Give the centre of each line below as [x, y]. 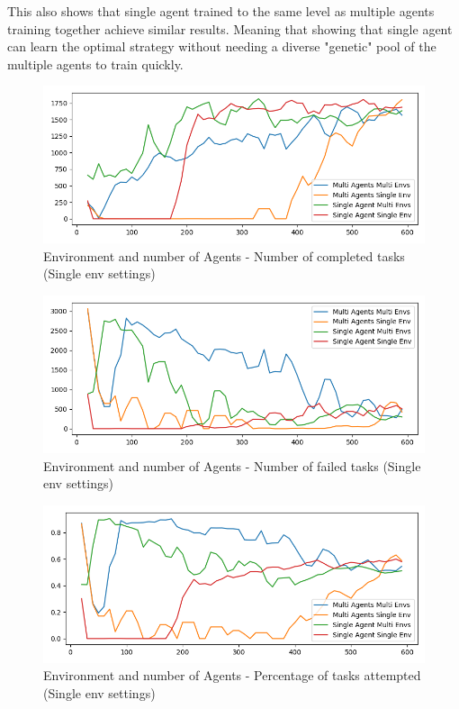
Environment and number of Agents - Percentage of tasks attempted [232, 675]
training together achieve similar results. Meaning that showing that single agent [230, 28]
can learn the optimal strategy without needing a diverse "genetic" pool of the [222, 46]
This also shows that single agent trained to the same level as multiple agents [221, 11]
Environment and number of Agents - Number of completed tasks [224, 255]
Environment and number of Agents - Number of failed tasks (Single [232, 465]
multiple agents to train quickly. [95, 64]
